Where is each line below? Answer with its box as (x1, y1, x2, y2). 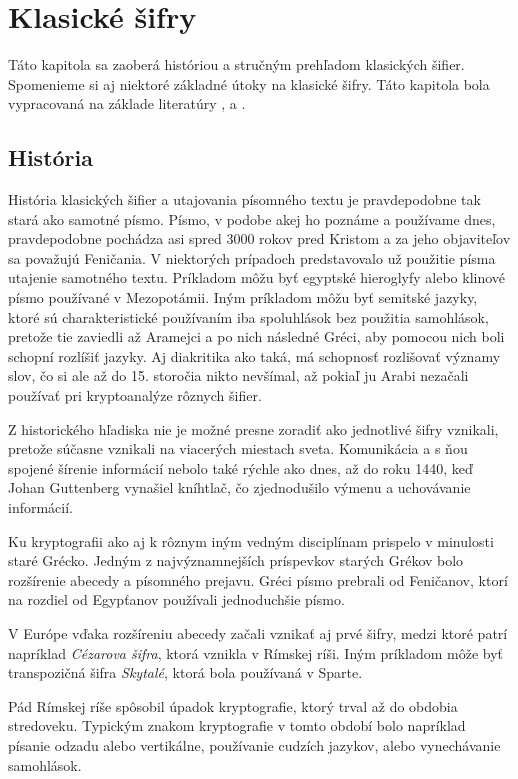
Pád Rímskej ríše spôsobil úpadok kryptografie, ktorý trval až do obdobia (8, 695, 458, 716)
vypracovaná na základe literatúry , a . (8, 93, 246, 114)
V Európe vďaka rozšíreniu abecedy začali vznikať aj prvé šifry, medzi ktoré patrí (8, 622, 508, 643)
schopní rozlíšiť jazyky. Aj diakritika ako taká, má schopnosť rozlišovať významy (8, 345, 501, 366)
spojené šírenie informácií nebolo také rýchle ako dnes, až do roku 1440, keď (8, 457, 473, 478)
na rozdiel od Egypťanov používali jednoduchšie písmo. (8, 589, 345, 610)
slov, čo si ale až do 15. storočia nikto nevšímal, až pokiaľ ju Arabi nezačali (8, 365, 469, 386)
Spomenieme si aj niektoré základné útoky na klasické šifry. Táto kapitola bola (8, 73, 490, 94)
